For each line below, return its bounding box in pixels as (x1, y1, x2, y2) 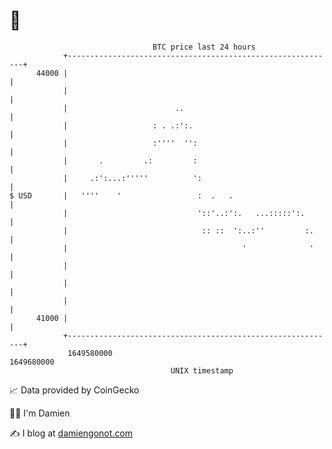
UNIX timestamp (170, 365, 234, 376)
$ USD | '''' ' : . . (9, 190, 234, 201)
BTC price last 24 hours (152, 42, 256, 52)
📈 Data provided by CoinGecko (9, 384, 140, 396)
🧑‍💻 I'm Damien (9, 407, 71, 419)
